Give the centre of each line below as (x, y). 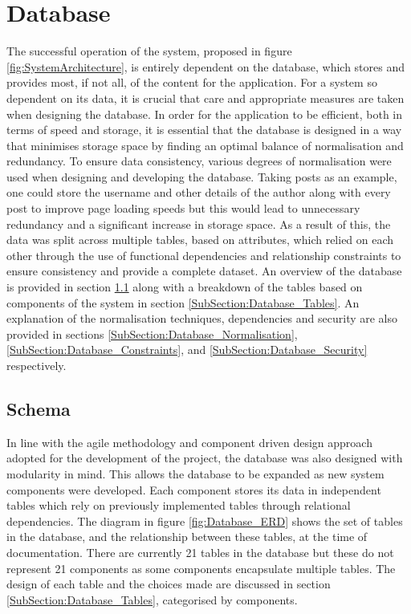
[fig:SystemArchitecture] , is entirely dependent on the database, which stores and (205, 66)
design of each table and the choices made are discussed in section (169, 584)
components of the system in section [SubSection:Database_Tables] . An (183, 302)
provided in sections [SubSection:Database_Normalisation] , (152, 333)
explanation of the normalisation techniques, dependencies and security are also (202, 318)
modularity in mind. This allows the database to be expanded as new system (195, 473)
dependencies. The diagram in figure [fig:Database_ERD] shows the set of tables (205, 520)
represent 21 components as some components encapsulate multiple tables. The (201, 568)
